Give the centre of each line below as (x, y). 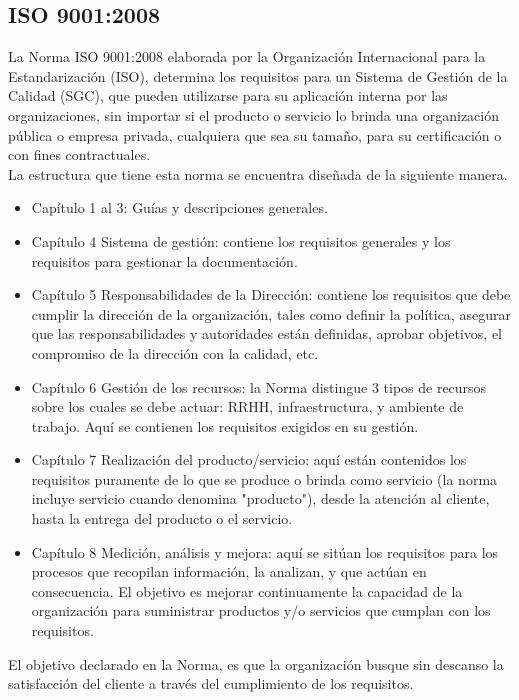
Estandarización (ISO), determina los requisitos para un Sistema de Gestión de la (258, 75)
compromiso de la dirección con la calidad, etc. (175, 352)
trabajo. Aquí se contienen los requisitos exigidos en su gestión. (225, 425)
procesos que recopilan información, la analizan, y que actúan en (229, 571)
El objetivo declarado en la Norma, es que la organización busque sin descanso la (256, 663)
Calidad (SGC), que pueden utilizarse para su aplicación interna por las (228, 95)
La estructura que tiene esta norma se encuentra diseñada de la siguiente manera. (258, 173)
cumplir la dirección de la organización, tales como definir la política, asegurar (271, 313)
